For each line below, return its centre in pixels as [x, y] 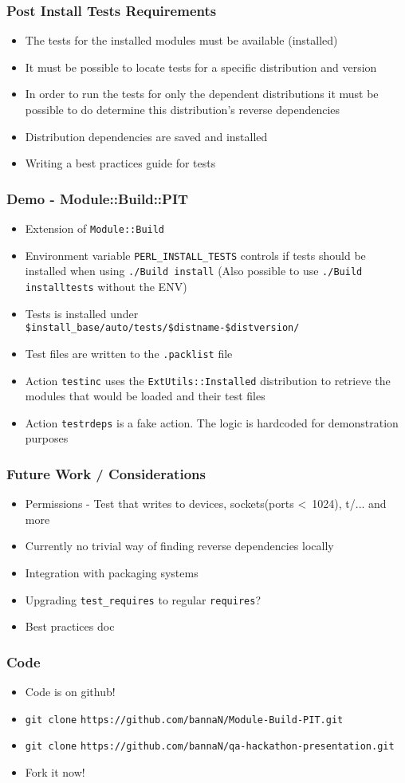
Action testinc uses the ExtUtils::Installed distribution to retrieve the [208, 380]
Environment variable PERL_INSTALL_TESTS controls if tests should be [195, 255]
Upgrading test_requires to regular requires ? [143, 599]
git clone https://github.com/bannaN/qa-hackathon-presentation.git [210, 747]
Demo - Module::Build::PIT [98, 198]
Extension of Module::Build [95, 228]
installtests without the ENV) [106, 286]
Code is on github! [70, 692]
